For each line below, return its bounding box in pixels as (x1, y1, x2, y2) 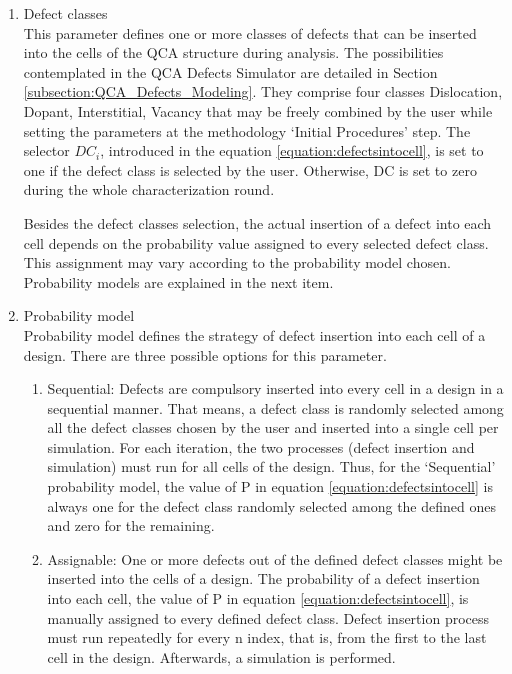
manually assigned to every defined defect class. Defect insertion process (47, 607, 490, 628)
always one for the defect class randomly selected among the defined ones (47, 495, 496, 516)
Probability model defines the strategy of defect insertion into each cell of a (23, 324, 486, 345)
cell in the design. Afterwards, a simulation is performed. (47, 646, 396, 667)
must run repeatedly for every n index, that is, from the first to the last (47, 627, 487, 648)
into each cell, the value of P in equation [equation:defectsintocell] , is (47, 588, 469, 609)
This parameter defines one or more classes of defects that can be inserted (23, 22, 477, 43)
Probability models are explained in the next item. (23, 271, 334, 292)
